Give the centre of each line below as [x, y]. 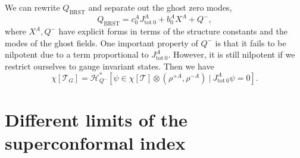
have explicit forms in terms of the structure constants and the [173, 31]
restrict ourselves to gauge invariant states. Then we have [110, 66]
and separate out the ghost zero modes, [160, 7]
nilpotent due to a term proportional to [77, 54]
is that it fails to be [251, 42]
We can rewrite [32, 7]
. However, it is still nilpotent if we [232, 54]
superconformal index [95, 143]
